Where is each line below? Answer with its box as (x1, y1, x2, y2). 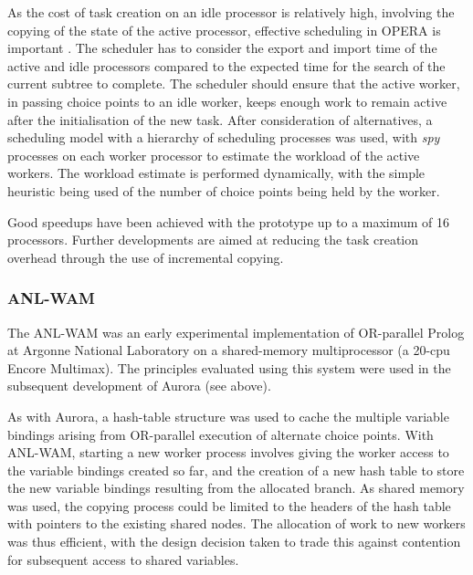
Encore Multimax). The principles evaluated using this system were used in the (7, 358, 451, 377)
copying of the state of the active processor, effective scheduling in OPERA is (7, 20, 441, 39)
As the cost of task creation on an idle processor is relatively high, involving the (7, 3, 455, 21)
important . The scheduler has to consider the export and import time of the (7, 38, 437, 57)
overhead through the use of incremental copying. (7, 247, 284, 267)
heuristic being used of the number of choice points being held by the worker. (7, 181, 440, 200)
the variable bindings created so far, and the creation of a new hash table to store (7, 460, 465, 479)
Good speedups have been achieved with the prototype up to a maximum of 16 (7, 212, 450, 231)
